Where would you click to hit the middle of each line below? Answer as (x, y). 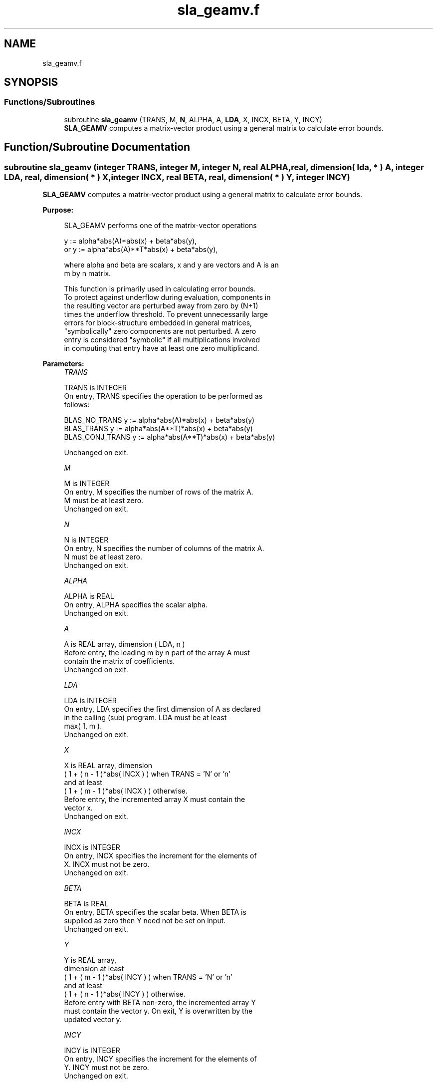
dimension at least (94, 969)
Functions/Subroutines (50, 102)
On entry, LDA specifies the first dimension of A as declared (162, 709)
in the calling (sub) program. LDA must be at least (145, 718)
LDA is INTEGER (90, 701)
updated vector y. (93, 1020)
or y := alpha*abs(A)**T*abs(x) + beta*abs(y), (141, 250)
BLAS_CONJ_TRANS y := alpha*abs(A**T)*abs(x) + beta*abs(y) (170, 437)
